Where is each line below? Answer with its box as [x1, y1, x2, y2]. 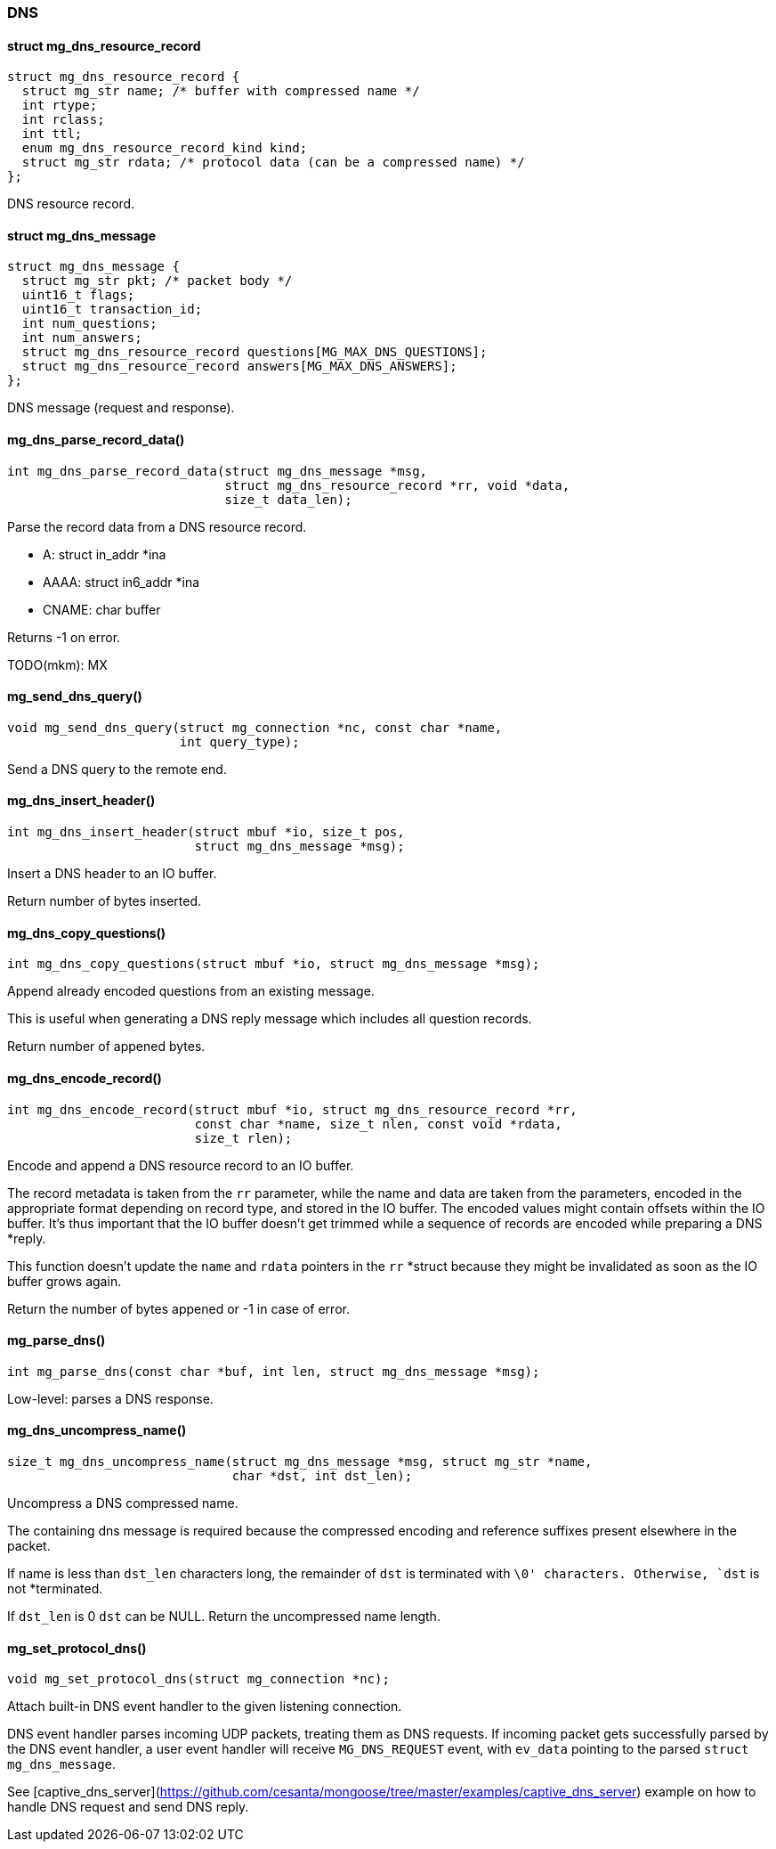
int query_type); [179, 734, 300, 749]
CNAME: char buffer [43, 601, 161, 617]
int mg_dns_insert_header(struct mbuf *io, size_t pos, [7, 825, 405, 840]
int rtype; [21, 98, 98, 113]
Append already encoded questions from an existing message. [7, 983, 375, 999]
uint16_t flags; [21, 288, 135, 303]
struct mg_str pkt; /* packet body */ [21, 273, 293, 289]
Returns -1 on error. [7, 629, 121, 645]
